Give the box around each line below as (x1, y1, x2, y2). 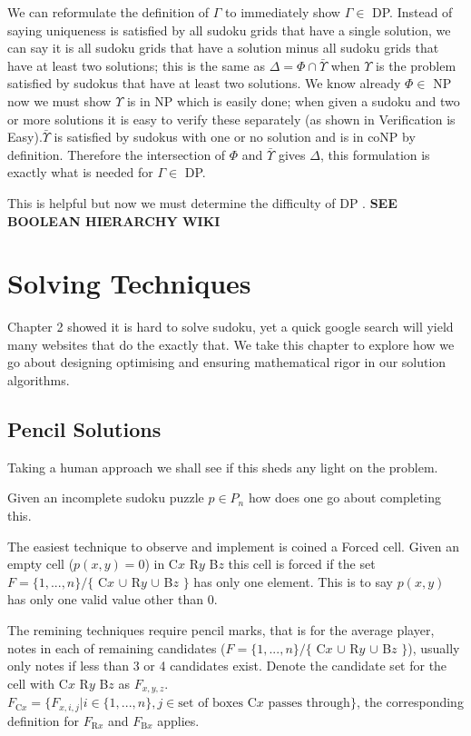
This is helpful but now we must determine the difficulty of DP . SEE (7, 193, 397, 212)
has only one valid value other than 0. (7, 590, 218, 609)
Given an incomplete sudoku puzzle (7, 488, 204, 507)
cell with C (7, 673, 68, 692)
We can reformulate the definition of (7, 3, 210, 21)
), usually (407, 638, 460, 657)
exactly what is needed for (7, 163, 153, 182)
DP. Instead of (372, 3, 453, 21)
